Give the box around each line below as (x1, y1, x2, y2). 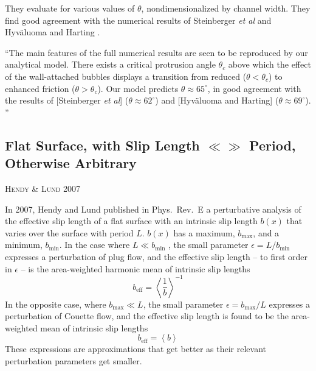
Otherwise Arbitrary (5, 154, 137, 172)
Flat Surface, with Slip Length (5, 135, 200, 154)
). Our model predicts (97, 82, 179, 94)
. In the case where (59, 238, 130, 251)
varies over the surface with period (5, 226, 134, 239)
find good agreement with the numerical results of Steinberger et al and (5, 13, 272, 26)
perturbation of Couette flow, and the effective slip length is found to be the (5, 309, 289, 322)
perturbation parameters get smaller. (5, 354, 142, 367)
